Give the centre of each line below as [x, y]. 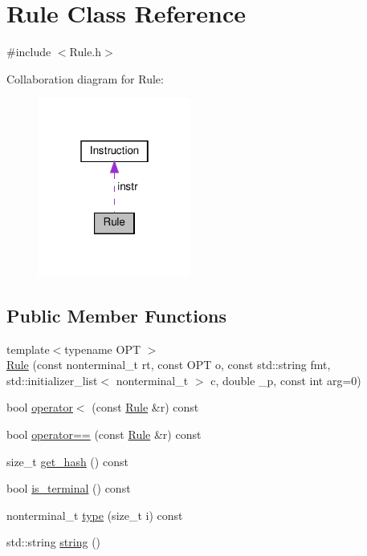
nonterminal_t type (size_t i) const [95, 515]
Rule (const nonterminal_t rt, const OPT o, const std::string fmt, [169, 365]
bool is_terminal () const [69, 488]
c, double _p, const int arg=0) [286, 380]
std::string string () [54, 542]
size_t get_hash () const [67, 461]
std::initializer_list [52, 380]
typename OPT [103, 349]
